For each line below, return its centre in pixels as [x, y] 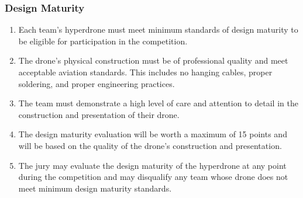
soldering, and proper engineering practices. [97, 83]
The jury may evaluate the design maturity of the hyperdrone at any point [152, 165]
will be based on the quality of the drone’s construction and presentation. [150, 145]
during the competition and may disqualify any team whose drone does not [153, 177]
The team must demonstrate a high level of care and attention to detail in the [158, 103]
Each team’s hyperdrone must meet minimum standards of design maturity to [158, 29]
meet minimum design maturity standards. [95, 188]
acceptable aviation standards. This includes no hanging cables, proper [145, 72]
